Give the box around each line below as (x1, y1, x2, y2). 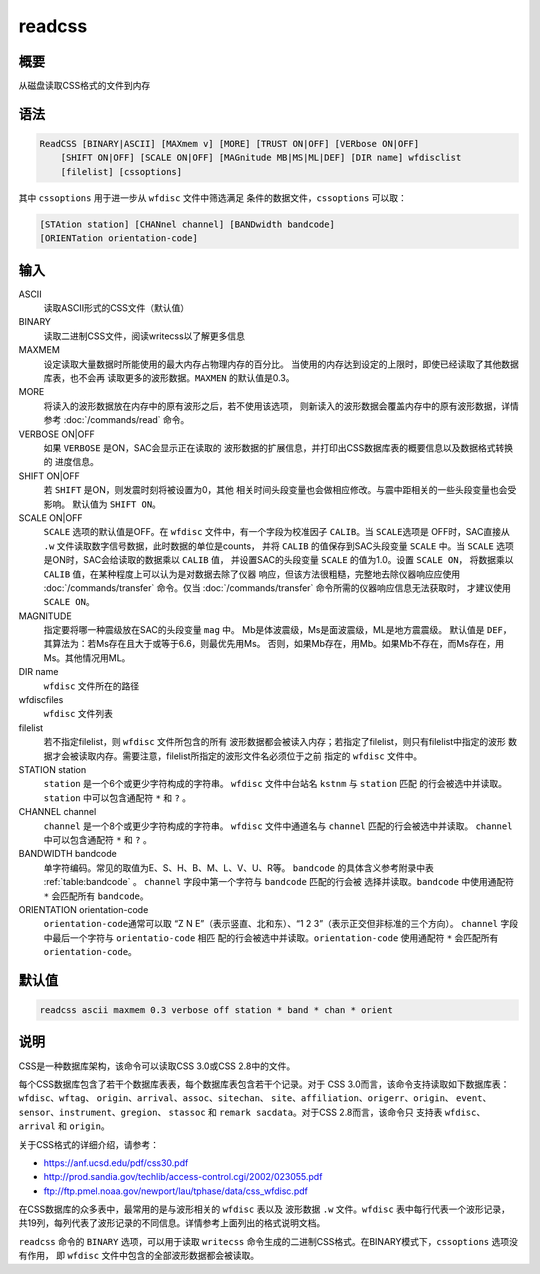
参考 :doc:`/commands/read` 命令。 (43, 414, 190, 426)
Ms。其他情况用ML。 (43, 651, 131, 664)
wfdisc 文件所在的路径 (43, 680, 140, 692)
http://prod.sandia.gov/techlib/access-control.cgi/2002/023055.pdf (43, 1171, 323, 1183)
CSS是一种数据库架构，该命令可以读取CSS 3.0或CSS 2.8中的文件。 (18, 1060, 296, 1072)
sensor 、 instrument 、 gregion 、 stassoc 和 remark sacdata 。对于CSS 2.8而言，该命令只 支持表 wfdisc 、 (18, 1106, 486, 1118)
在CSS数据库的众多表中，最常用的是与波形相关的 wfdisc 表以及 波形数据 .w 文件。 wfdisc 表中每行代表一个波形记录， (18, 1203, 510, 1215)
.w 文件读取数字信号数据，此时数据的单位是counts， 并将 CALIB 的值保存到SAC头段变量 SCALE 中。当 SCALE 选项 (43, 540, 514, 552)
